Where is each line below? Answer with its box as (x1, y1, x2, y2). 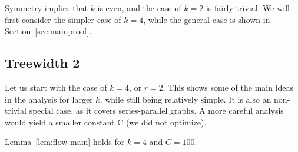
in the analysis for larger (5, 92, 93, 105)
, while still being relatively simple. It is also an (100, 92, 271, 105)
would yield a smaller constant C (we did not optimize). (5, 115, 207, 128)
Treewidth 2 (5, 54, 80, 72)
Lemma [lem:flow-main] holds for (5, 136, 125, 148)
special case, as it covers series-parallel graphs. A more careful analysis (29, 104, 284, 117)
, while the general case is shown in (143, 13, 270, 25)
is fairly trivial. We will (206, 2, 290, 14)
